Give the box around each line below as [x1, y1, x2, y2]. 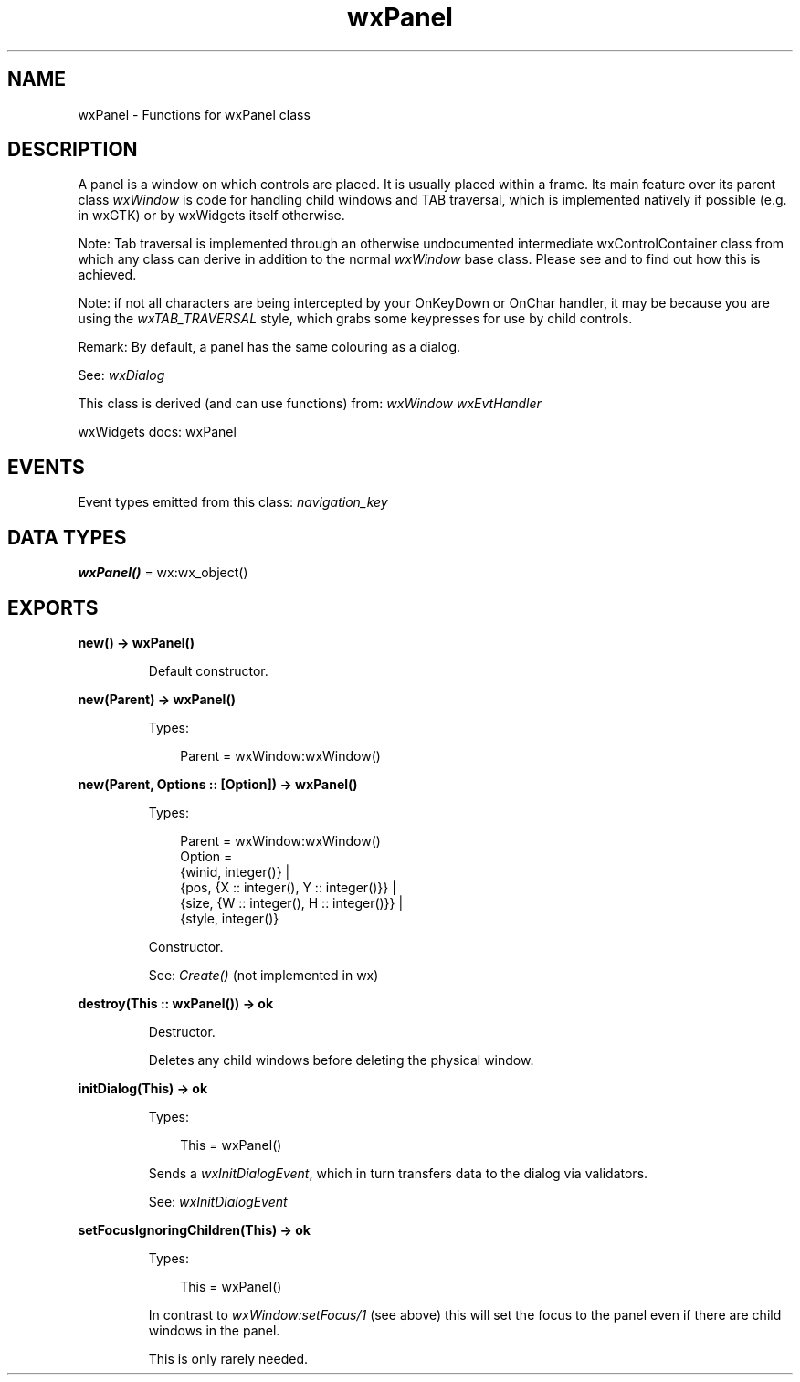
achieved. [78, 267, 137, 283]
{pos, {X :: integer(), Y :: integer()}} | [180, 879, 396, 895]
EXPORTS [7, 596, 99, 619]
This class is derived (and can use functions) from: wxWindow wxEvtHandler [78, 396, 542, 412]
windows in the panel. [148, 1322, 280, 1338]
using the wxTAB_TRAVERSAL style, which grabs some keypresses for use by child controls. [78, 311, 633, 327]
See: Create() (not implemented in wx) [148, 966, 379, 983]
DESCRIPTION [7, 138, 138, 162]
